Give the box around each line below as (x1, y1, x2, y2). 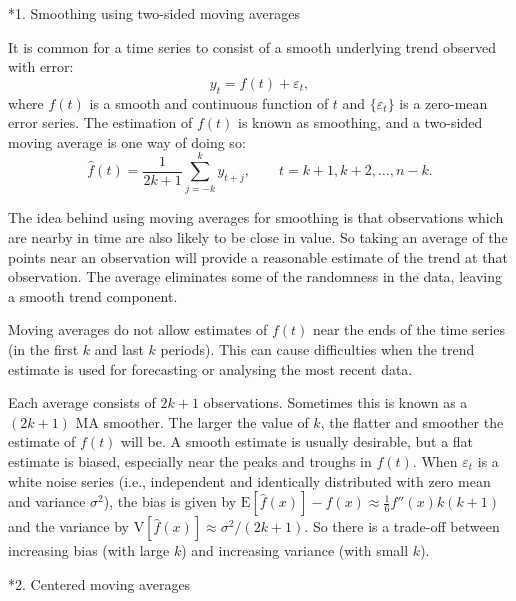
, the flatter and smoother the (320, 411, 504, 432)
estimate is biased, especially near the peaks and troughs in (8, 451, 372, 472)
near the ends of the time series (312, 319, 505, 340)
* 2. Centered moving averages (8, 573, 191, 594)
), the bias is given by (103, 491, 237, 512)
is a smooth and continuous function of (89, 92, 329, 113)
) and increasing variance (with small (181, 540, 409, 561)
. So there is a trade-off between (304, 516, 500, 537)
